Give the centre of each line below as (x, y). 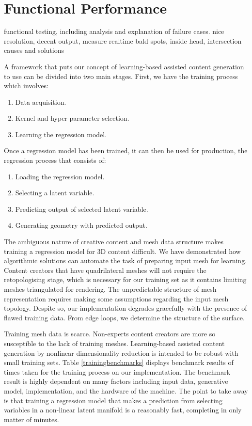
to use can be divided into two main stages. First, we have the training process (121, 76)
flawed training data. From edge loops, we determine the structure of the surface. (124, 317)
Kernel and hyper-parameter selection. (72, 118)
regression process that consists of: (55, 160)
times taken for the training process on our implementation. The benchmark (117, 371)
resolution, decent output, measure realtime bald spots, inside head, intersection (123, 40)
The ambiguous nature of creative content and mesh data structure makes (114, 242)
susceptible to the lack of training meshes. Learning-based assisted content (114, 343)
